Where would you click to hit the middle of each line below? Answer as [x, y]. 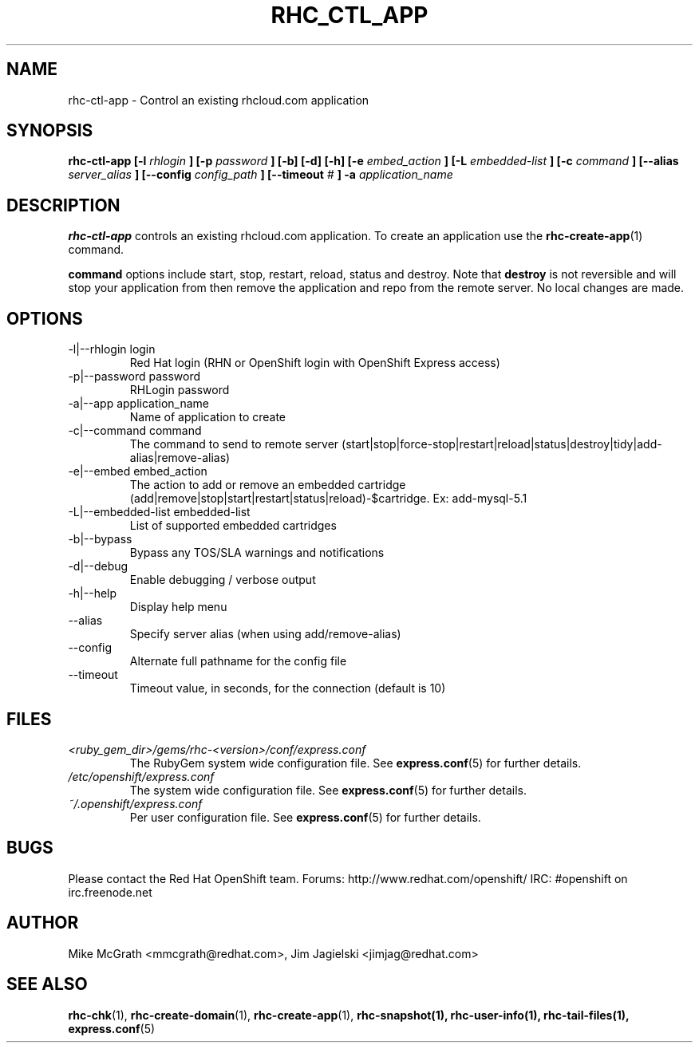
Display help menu [178, 607]
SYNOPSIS [50, 131]
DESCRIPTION [63, 205]
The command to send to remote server [234, 444]
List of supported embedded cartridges [233, 526]
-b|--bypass [100, 539]
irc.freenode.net [110, 892]
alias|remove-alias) [180, 458]
